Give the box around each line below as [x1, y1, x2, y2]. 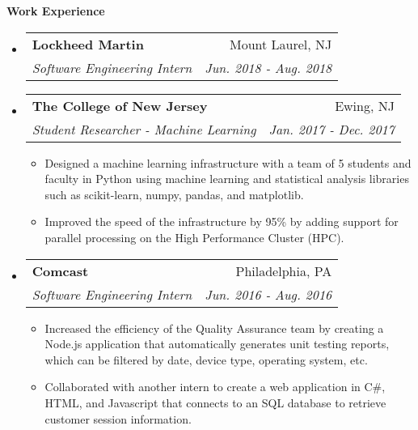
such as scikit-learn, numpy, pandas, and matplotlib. [44, 185, 304, 202]
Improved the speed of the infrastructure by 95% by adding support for [44, 213, 399, 230]
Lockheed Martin [32, 34, 144, 53]
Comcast [32, 261, 89, 280]
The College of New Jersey [32, 96, 208, 115]
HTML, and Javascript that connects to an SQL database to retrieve [44, 394, 386, 411]
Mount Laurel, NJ [229, 34, 332, 53]
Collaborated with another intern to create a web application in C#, [44, 378, 386, 395]
